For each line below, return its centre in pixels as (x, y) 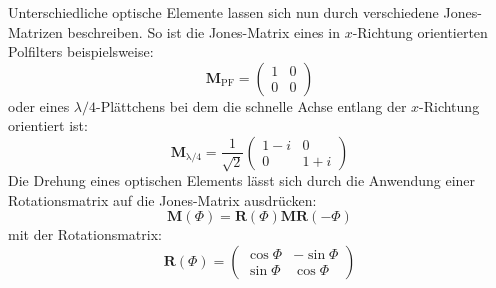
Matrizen (35, 31)
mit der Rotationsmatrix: (85, 234)
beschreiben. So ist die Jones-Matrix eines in (203, 31)
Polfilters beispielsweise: (81, 51)
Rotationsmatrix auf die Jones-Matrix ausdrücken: (162, 199)
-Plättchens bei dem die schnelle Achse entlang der (251, 105)
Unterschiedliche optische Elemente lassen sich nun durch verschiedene (223, 12)
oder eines (39, 105)
